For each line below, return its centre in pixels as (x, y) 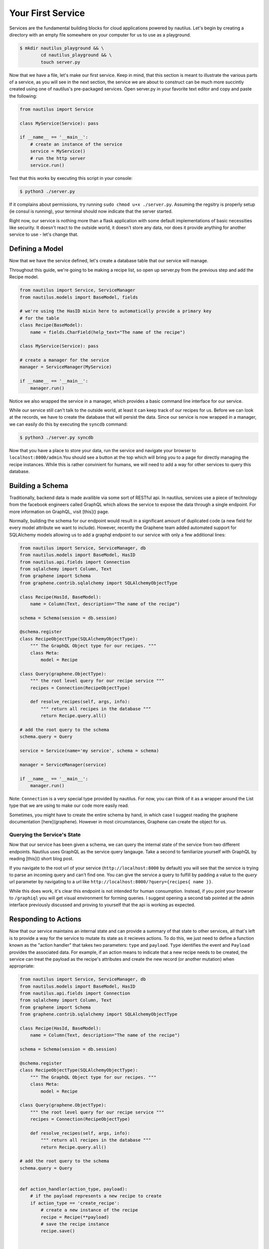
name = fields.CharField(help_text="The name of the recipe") (108, 332)
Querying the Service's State (45, 834)
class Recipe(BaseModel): (51, 325)
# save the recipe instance (75, 1224)
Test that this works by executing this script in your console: (71, 178)
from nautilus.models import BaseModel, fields (79, 297)
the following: (23, 96)
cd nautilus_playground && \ (76, 55)
